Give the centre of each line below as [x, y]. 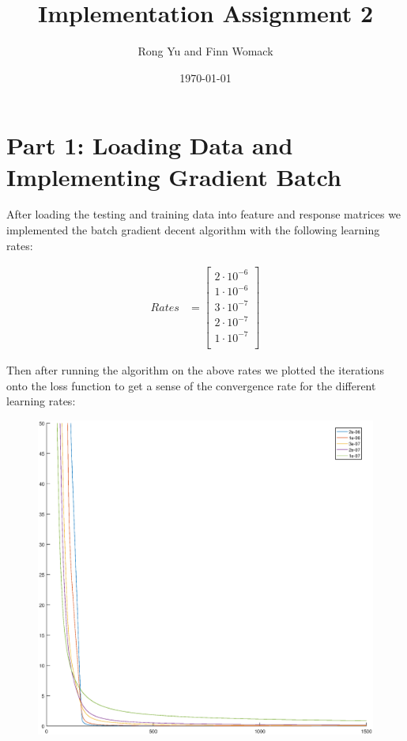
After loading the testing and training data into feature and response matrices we [204, 214]
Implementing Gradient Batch [174, 176]
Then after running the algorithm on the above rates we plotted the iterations [195, 369]
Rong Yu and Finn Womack [205, 51]
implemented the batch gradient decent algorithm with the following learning [193, 230]
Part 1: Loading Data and [150, 145]
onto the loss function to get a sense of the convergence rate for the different [191, 385]
